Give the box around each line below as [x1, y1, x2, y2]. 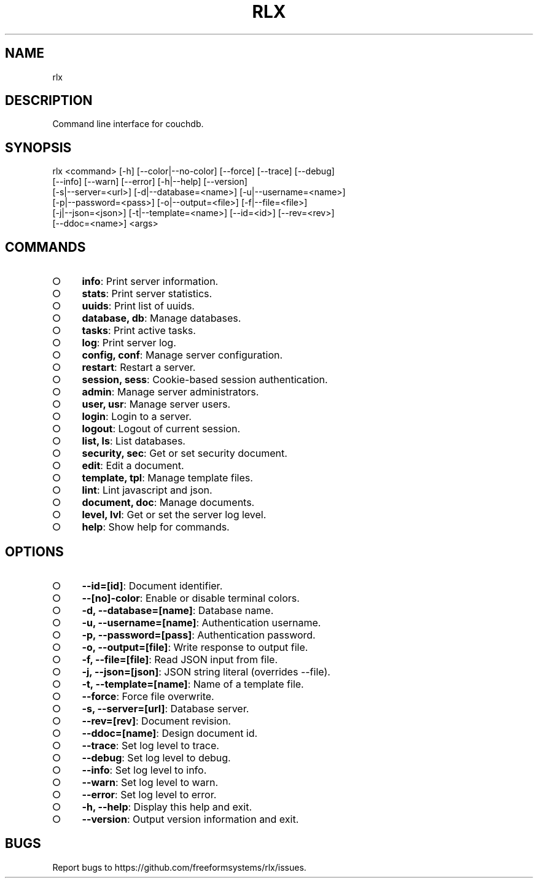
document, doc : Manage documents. [82, 496, 255, 509]
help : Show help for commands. [82, 521, 230, 534]
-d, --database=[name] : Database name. [82, 604, 274, 617]
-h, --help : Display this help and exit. [82, 800, 252, 813]
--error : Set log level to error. [82, 788, 217, 801]
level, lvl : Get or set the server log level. [82, 508, 267, 521]
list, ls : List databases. [82, 435, 185, 448]
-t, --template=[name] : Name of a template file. [82, 677, 304, 690]
